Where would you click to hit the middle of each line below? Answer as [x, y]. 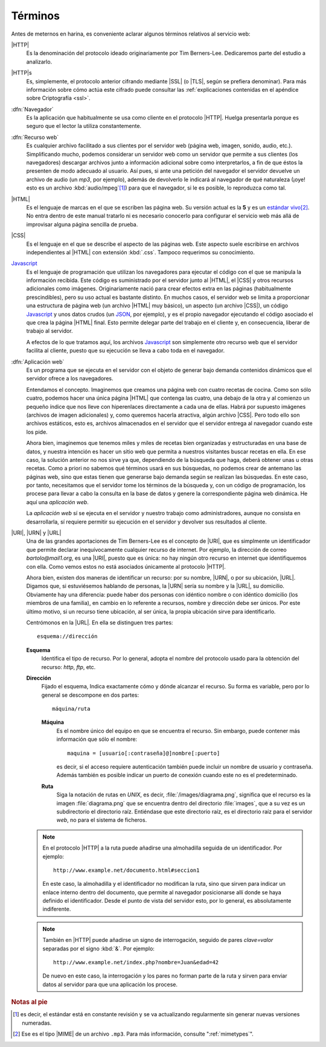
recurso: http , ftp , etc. [69, 667]
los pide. [37, 432]
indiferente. [57, 909]
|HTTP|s [22, 73]
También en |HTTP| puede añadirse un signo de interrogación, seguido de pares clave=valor [158, 940]
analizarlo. [39, 62]
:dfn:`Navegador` [32, 109]
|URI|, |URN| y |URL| [36, 533]
